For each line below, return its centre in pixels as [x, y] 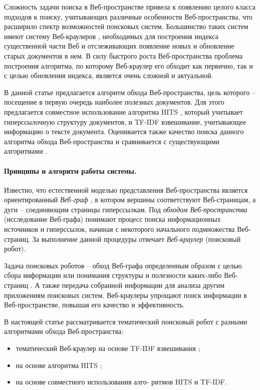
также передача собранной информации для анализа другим [134, 285]
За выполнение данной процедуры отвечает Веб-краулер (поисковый [137, 239]
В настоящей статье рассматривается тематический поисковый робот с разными [126, 321]
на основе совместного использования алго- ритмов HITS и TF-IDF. [121, 382]
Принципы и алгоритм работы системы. [70, 170]
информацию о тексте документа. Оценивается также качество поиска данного [124, 131]
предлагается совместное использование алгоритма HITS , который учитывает [123, 111]
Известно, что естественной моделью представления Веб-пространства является [126, 189]
